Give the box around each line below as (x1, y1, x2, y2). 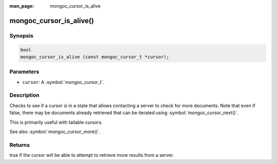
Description (9, 92, 39, 99)
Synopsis (9, 32, 33, 39)
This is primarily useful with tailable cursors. (9, 119, 103, 125)
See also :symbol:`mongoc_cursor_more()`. (9, 129, 101, 135)
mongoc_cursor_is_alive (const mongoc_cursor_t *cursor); (20, 54, 169, 60)
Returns (9, 141, 30, 149)
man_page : (9, 3, 34, 9)
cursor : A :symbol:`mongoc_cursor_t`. (22, 79, 105, 85)
